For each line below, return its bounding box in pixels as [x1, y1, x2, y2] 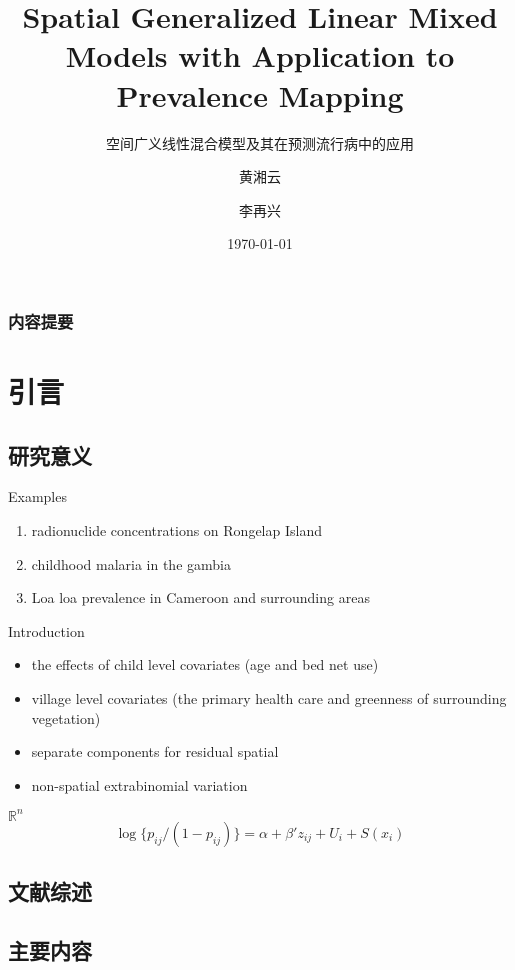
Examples [8, 486, 67, 507]
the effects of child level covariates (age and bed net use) [31, 654, 379, 675]
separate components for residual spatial [31, 741, 279, 762]
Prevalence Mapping [116, 74, 404, 115]
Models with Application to [65, 35, 455, 76]
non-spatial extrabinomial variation [31, 774, 248, 795]
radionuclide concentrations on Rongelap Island [31, 519, 322, 540]
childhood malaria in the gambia [31, 553, 231, 574]
